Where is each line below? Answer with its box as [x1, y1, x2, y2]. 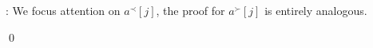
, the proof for [156, 2, 225, 18]
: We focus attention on [6, 2, 121, 18]
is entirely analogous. [264, 2, 367, 18]
